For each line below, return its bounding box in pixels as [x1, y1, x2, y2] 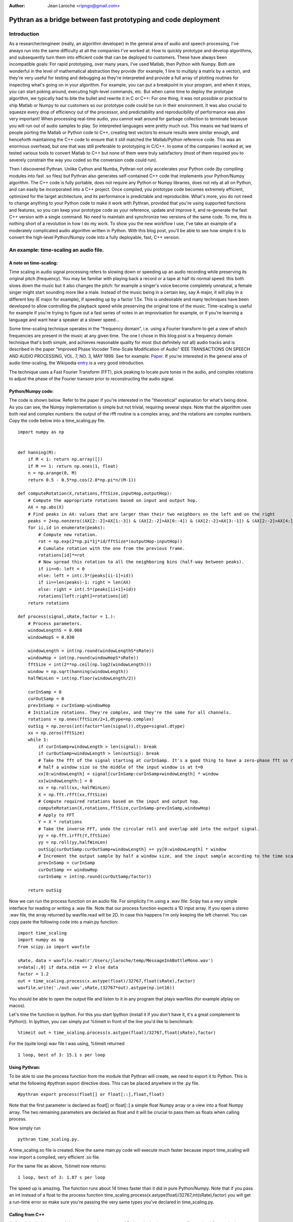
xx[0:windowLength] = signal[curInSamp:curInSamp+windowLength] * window [38, 771, 219, 777]
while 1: [27, 737, 49, 742]
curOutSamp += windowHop [38, 867, 98, 873]
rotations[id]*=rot [38, 552, 85, 558]
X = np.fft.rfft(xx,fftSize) [38, 792, 108, 797]
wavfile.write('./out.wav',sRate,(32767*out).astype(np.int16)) [18, 985, 175, 991]
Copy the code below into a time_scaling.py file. [9, 418, 105, 424]
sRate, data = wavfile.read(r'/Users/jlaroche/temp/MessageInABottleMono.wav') [18, 958, 213, 963]
